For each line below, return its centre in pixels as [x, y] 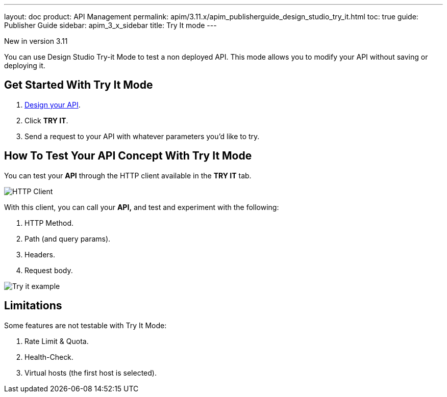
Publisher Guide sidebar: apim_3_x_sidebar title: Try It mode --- [110, 25]
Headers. [40, 254]
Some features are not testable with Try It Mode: [85, 325]
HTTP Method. [49, 223]
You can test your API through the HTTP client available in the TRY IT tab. [128, 175]
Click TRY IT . [46, 120]
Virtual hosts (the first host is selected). [91, 373]
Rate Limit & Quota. [57, 341]
